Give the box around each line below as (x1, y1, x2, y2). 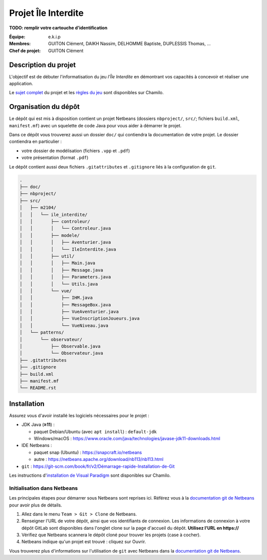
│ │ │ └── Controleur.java (19, 225, 111, 231)
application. (9, 81, 33, 87)
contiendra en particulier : (9, 139, 62, 145)
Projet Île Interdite (9, 7, 84, 18)
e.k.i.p (48, 34, 61, 40)
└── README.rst (19, 385, 56, 391)
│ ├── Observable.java (19, 343, 101, 349)
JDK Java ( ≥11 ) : (21, 422, 55, 428)
